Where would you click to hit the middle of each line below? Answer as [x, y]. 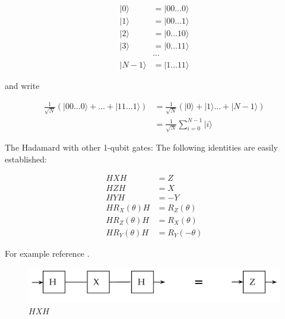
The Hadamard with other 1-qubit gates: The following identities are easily [142, 147]
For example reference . [47, 253]
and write [22, 86]
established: [26, 159]
